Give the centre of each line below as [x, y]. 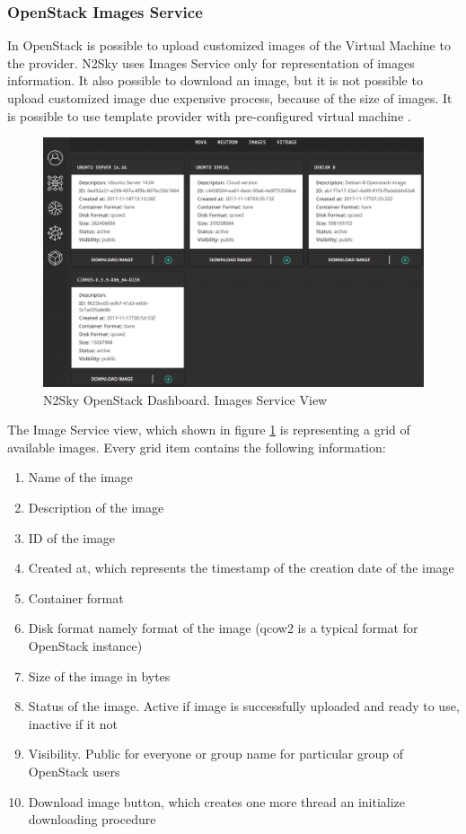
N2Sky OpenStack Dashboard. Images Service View [185, 399]
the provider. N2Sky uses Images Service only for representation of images [211, 62]
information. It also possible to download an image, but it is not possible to [215, 80]
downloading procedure [92, 819]
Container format [76, 597]
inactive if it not [73, 723]
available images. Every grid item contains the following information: [197, 447]
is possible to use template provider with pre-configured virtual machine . [209, 115]
